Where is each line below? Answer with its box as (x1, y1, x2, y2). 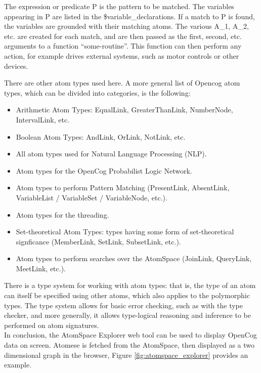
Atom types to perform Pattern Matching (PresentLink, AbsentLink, (16, 182, 230, 193)
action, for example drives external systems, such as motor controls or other (4, 50, 239, 61)
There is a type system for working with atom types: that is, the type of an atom (4, 280, 256, 291)
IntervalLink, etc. (16, 114, 70, 125)
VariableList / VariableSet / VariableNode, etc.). (16, 192, 167, 202)
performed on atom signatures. (4, 319, 99, 330)
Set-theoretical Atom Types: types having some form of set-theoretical (16, 226, 234, 237)
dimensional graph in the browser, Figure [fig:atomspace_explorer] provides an (4, 349, 248, 360)
